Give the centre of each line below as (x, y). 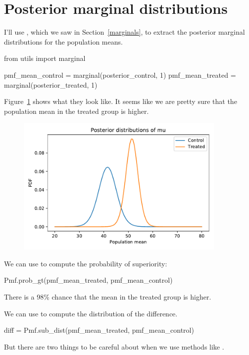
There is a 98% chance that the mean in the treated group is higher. (108, 297)
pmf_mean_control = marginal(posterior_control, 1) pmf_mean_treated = (120, 75)
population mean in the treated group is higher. (76, 111)
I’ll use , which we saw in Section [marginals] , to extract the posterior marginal (124, 32)
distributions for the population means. (63, 41)
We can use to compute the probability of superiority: (86, 263)
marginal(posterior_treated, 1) (51, 84)
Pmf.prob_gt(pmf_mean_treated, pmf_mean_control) (88, 280)
